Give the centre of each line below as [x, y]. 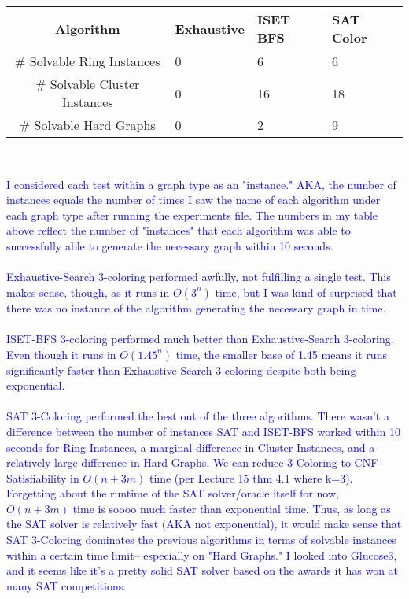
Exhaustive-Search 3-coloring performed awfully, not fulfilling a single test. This [199, 277]
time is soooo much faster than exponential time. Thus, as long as [232, 508]
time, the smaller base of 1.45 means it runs [281, 354]
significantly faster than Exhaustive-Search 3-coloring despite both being [181, 370]
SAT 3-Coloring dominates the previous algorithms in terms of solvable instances [201, 540]
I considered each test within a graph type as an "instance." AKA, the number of [201, 184]
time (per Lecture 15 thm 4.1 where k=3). [251, 477]
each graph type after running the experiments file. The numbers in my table [192, 214]
